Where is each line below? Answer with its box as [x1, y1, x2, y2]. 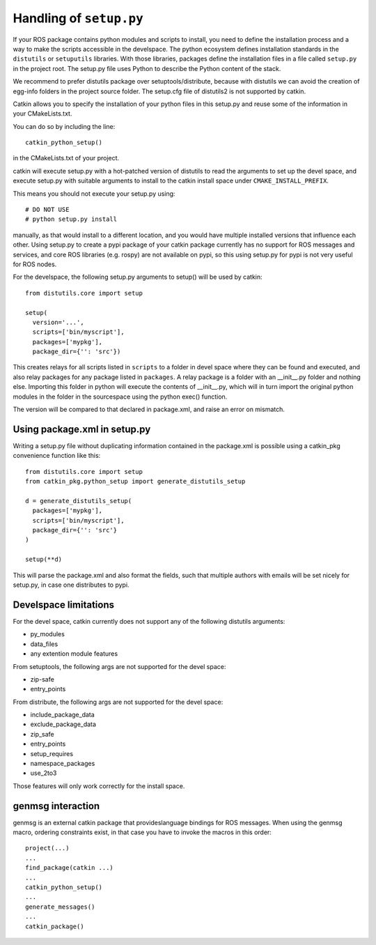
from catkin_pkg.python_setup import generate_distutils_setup [25, 477, 246, 486]
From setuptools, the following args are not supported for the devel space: [13, 662, 226, 670]
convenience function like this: [13, 452, 101, 460]
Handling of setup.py [13, 10, 143, 26]
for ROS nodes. [13, 260, 57, 268]
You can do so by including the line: [13, 122, 116, 130]
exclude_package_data [30, 720, 97, 728]
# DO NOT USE [25, 206, 70, 214]
